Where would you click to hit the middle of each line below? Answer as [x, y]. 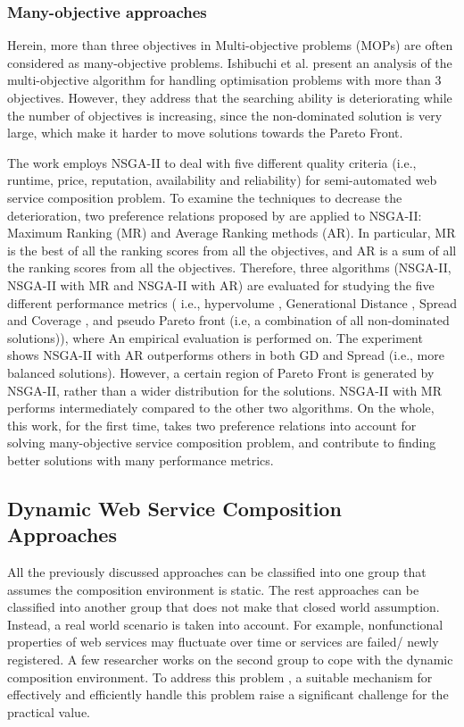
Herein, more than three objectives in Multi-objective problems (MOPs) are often [230, 45]
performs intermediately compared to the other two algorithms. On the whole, [221, 408]
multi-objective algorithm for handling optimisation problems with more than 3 [224, 80]
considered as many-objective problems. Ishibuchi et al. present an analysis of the [230, 62]
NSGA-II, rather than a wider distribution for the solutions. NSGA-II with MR [224, 390]
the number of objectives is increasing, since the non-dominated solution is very [225, 115]
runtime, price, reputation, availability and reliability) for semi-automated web [222, 180]
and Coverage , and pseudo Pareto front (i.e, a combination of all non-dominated [228, 320]
